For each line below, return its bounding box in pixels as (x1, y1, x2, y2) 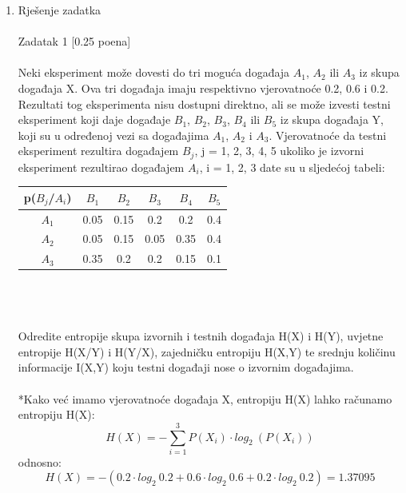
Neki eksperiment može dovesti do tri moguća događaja (18, 64, 290, 81)
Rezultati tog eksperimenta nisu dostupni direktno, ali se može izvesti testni (18, 95, 391, 112)
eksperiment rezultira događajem (18, 142, 179, 159)
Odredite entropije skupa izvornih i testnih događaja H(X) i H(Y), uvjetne (18, 328, 384, 344)
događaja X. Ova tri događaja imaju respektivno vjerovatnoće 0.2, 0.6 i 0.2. (18, 79, 388, 96)
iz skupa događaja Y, (280, 111, 384, 128)
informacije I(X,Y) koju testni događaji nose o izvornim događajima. (18, 359, 354, 376)
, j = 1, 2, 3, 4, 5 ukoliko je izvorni (194, 142, 364, 159)
